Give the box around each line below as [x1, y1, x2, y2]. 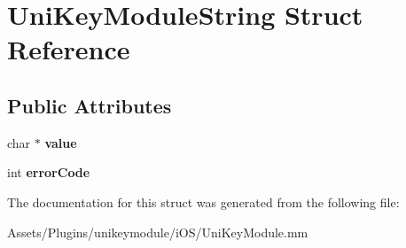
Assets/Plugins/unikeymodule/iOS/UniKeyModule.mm [7, 222, 308, 241]
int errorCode [7, 163, 90, 182]
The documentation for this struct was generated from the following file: [7, 192, 400, 211]
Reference [7, 31, 130, 67]
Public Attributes [7, 91, 172, 119]
